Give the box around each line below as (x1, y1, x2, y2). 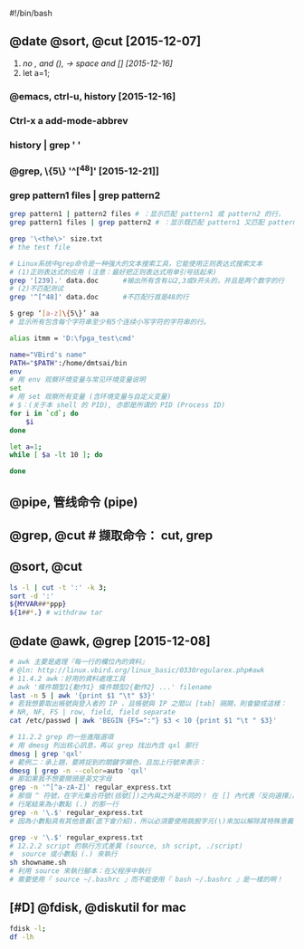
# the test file (9, 242, 71, 251)
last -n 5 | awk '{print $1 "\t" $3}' (9, 691, 156, 700)
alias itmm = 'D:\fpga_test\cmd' (9, 334, 136, 343)
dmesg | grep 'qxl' (9, 749, 83, 758)
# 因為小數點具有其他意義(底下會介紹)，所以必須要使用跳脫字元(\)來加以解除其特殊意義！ (9, 816, 300, 826)
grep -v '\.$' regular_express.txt (9, 832, 144, 842)
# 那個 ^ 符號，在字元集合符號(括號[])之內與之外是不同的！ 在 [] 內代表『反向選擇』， (9, 792, 299, 801)
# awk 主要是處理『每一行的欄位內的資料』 (9, 658, 149, 667)
